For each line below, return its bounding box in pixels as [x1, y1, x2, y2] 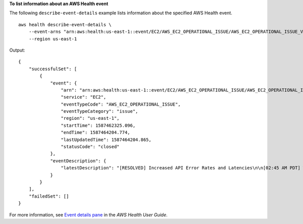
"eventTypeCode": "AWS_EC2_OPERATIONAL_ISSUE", [61, 101, 181, 107]
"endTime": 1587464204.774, [61, 129, 131, 136]
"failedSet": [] [28, 193, 69, 199]
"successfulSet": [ [28, 66, 77, 72]
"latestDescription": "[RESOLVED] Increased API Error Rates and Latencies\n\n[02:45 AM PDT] [61, 165, 300, 171]
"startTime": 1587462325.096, [61, 122, 136, 128]
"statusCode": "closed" [61, 144, 120, 150]
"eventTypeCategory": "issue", [61, 109, 138, 114]
